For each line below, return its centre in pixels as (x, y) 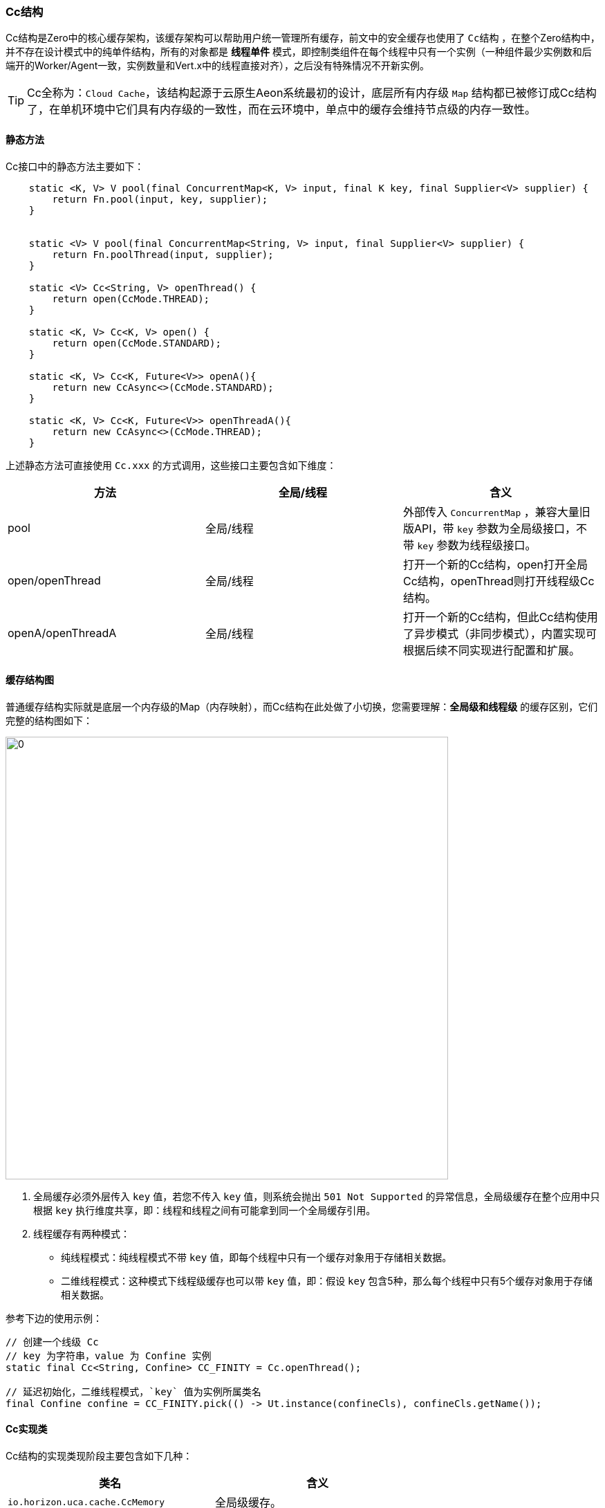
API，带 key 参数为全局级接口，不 (501, 528)
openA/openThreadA (62, 633)
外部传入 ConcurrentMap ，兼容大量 (491, 512)
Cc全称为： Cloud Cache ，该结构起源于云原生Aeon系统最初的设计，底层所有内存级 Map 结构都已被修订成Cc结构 (312, 93)
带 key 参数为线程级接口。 (469, 545)
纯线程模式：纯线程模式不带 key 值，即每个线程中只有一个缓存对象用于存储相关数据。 (257, 1257)
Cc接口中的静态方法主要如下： (75, 166)
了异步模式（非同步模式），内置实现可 (500, 633)
